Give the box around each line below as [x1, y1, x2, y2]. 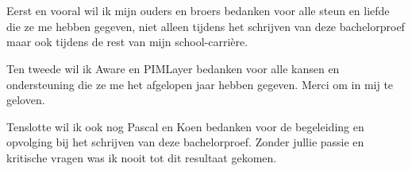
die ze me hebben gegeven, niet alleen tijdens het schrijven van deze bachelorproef [6, 17, 405, 34]
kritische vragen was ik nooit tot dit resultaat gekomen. [6, 149, 277, 165]
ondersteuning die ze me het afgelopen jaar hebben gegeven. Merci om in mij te [6, 76, 394, 92]
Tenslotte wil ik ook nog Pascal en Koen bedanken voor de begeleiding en [6, 118, 364, 134]
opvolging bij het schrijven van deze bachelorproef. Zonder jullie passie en [6, 134, 364, 150]
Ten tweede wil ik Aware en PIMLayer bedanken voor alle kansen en [6, 60, 340, 76]
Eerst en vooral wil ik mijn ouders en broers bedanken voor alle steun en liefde [6, 2, 390, 19]
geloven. [6, 91, 45, 108]
